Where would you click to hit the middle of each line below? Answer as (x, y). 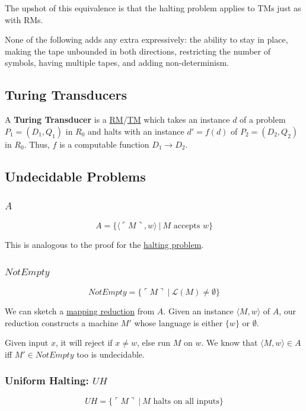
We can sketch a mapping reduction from (80, 311)
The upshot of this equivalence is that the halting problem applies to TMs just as (153, 8)
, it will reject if (84, 342)
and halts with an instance (136, 131)
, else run (154, 342)
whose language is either (179, 322)
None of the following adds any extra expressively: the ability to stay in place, (146, 39)
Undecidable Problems (75, 176)
